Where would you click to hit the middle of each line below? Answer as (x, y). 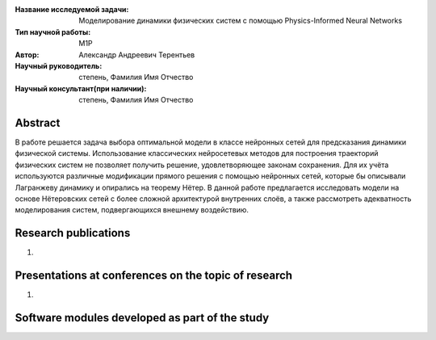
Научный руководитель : (59, 65)
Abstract (38, 122)
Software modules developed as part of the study (142, 318)
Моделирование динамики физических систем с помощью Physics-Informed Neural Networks (241, 21)
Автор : (27, 55)
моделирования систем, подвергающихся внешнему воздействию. (132, 210)
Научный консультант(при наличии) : (81, 88)
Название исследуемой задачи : (72, 9)
